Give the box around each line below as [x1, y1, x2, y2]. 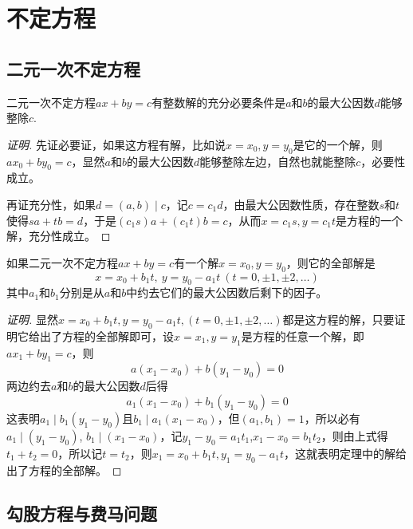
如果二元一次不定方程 [6, 254, 118, 270]
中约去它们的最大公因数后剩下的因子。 [126, 284, 328, 301]
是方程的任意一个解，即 [241, 327, 364, 344]
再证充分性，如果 [6, 195, 96, 212]
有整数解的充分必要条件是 [151, 93, 286, 110]
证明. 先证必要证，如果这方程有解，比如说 [6, 136, 226, 152]
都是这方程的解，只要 [282, 310, 395, 327]
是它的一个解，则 [293, 136, 383, 152]
